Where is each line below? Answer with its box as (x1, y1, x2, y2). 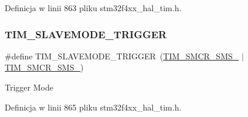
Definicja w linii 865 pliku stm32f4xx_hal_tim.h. (5, 101, 182, 113)
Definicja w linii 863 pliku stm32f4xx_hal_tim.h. (5, 2, 182, 14)
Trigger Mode (5, 81, 53, 93)
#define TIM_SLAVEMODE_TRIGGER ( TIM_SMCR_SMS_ (5, 49, 239, 62)
